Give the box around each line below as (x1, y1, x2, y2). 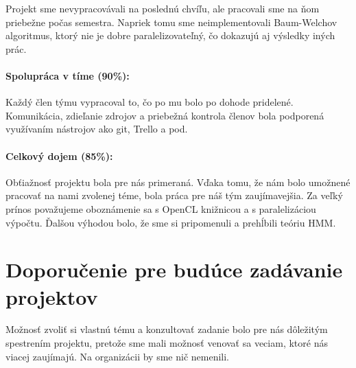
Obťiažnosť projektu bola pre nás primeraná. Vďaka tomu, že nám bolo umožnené (5, 174, 351, 189)
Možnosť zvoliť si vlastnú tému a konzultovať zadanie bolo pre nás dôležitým (5, 322, 328, 336)
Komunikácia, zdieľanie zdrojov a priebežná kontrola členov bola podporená (5, 108, 324, 122)
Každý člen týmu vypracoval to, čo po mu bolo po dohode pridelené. (5, 95, 294, 109)
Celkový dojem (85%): (5, 148, 113, 163)
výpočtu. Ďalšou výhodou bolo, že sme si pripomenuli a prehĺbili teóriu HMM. (5, 215, 336, 229)
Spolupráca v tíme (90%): (5, 68, 130, 82)
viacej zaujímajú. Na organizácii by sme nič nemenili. (5, 349, 230, 363)
